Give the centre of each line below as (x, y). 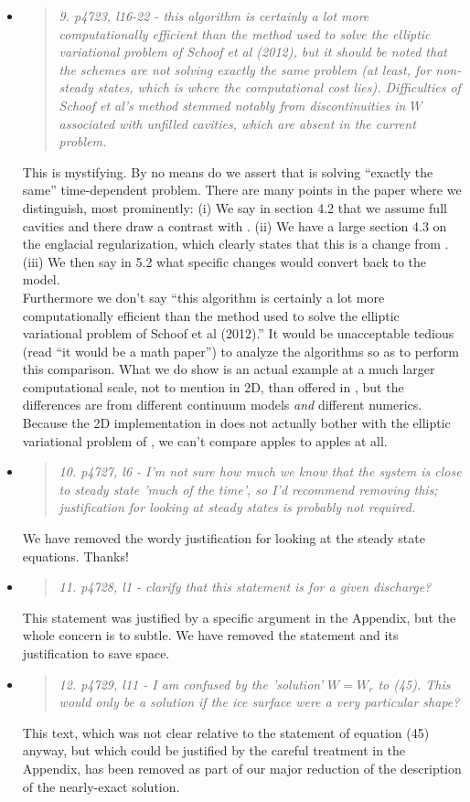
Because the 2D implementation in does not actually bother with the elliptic (236, 423)
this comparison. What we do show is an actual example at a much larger (229, 369)
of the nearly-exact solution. (101, 786)
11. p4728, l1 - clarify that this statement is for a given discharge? (245, 587)
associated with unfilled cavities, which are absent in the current (237, 123)
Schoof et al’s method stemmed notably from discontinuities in (232, 105)
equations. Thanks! (75, 556)
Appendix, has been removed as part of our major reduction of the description (242, 768)
